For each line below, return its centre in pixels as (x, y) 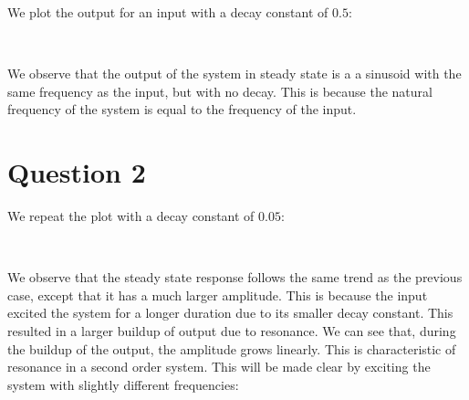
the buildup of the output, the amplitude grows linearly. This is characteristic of (232, 348)
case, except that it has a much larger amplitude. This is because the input (218, 295)
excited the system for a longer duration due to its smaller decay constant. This (230, 313)
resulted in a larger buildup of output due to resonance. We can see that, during (232, 331)
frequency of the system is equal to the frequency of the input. (182, 109)
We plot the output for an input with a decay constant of (168, 12)
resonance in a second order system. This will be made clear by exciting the (219, 367)
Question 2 (77, 172)
